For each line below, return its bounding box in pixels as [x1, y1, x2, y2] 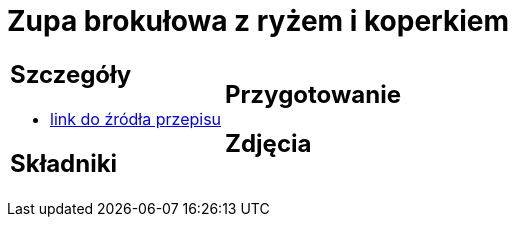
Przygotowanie [225, 79, 401, 109]
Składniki [10, 148, 118, 178]
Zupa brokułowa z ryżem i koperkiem [7, 4, 509, 38]
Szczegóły [10, 59, 132, 89]
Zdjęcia [225, 128, 312, 158]
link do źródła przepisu [50, 108, 222, 129]
